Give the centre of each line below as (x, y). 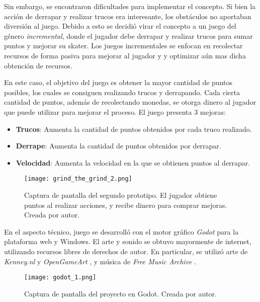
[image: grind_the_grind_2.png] (78, 179)
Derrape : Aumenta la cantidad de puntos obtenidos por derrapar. (118, 146)
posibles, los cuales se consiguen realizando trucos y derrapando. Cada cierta (122, 92)
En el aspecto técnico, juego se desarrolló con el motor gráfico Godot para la (121, 231)
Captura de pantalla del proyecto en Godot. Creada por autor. (120, 293)
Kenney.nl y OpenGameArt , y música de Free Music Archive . (100, 261)
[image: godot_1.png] (60, 278)
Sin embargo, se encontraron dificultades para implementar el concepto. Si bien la (130, 6)
